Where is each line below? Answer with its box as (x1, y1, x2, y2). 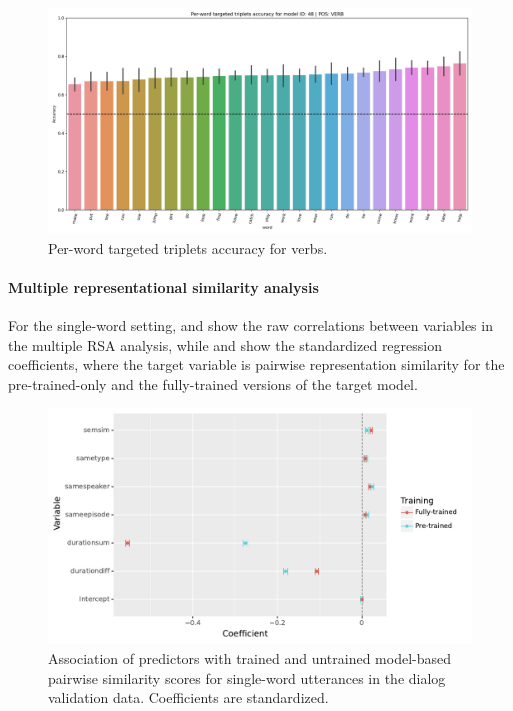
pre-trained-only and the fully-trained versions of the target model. (8, 373, 418, 394)
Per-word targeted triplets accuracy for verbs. (48, 237, 328, 258)
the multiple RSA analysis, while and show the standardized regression (8, 334, 442, 355)
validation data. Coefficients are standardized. (48, 687, 329, 708)
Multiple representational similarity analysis (8, 276, 319, 297)
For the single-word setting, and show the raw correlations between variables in (8, 315, 493, 336)
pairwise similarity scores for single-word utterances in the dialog (48, 667, 446, 688)
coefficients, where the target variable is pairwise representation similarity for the (8, 354, 505, 375)
